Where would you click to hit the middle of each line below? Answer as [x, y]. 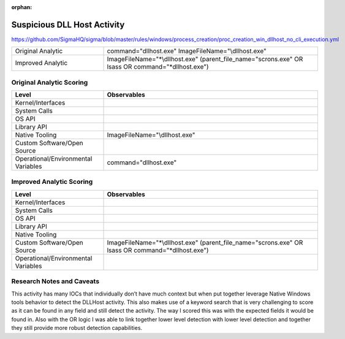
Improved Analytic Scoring [52, 182]
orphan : [22, 7]
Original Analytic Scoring [50, 82]
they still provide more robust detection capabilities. [77, 328]
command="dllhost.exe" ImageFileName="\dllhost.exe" [187, 51]
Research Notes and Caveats [55, 281]
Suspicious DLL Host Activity [68, 25]
